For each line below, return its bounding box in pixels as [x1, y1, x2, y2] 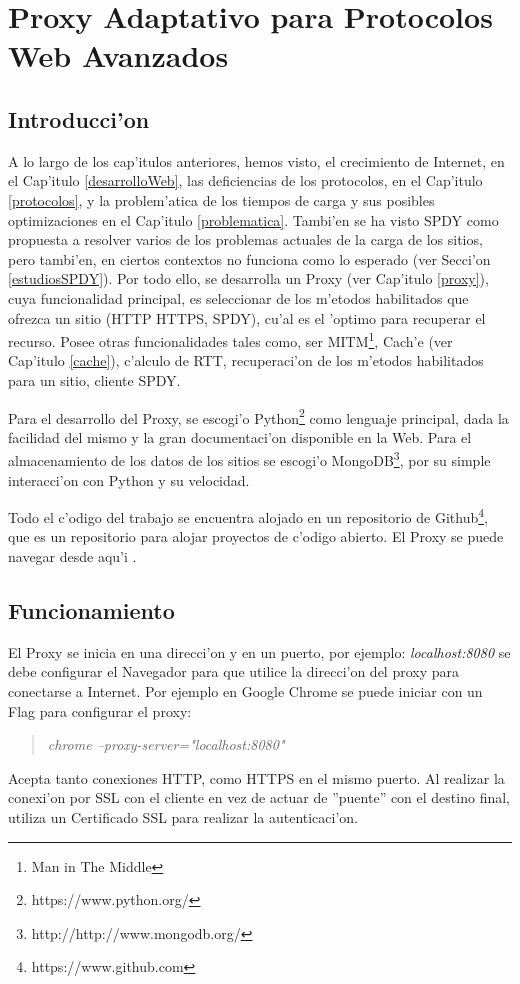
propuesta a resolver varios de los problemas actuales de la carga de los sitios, [8, 229, 483, 250]
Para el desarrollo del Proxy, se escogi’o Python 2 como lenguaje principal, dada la [8, 404, 509, 428]
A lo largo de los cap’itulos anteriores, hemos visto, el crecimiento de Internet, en [8, 150, 505, 171]
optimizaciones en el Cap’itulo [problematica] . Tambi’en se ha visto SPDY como [8, 209, 499, 230]
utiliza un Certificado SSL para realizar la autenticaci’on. [8, 807, 358, 828]
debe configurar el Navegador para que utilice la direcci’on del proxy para [8, 661, 460, 682]
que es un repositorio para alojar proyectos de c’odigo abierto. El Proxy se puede [8, 526, 504, 547]
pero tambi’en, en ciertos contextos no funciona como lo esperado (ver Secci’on [8, 248, 491, 269]
